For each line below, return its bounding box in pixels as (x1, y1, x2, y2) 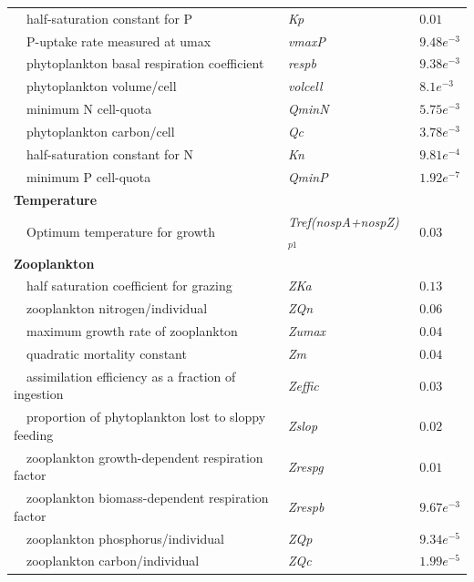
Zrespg (287, 456, 324, 475)
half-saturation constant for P (26, 8, 193, 27)
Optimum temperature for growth (26, 221, 216, 240)
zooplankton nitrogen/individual (26, 299, 208, 318)
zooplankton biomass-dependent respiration (26, 488, 269, 507)
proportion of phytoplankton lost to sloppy (26, 407, 266, 426)
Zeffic (287, 375, 319, 394)
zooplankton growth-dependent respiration (26, 447, 263, 466)
